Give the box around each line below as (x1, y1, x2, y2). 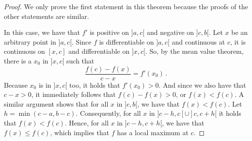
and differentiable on (68, 46, 130, 56)
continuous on (4, 46, 45, 56)
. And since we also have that (158, 79, 246, 90)
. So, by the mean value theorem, (145, 46, 244, 56)
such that (66, 55, 94, 65)
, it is (230, 36, 246, 47)
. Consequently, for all (76, 108, 141, 118)
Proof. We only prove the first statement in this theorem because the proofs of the (4, 1, 248, 11)
